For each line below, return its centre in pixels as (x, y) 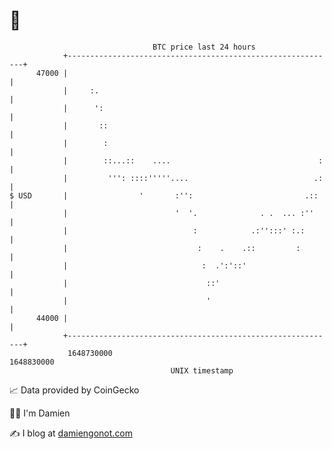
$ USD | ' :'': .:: (164, 195)
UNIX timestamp (202, 370)
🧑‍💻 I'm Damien (40, 413)
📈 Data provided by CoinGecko (74, 390)
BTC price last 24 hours (204, 47)
